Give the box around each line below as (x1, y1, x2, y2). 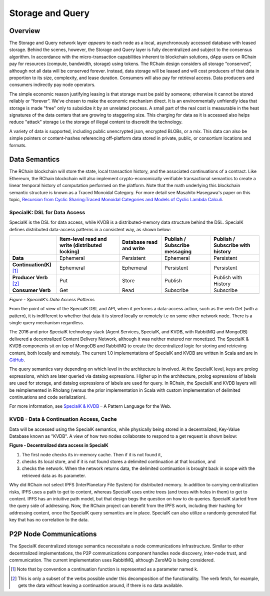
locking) (59, 248, 80, 255)
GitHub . (9, 357, 25, 363)
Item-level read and (59, 235, 107, 242)
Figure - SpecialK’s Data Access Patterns (9, 296, 95, 302)
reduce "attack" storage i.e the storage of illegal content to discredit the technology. (9, 119, 182, 125)
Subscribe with (213, 242, 250, 249)
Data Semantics (9, 155, 60, 164)
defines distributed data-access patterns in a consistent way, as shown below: (9, 226, 171, 232)
